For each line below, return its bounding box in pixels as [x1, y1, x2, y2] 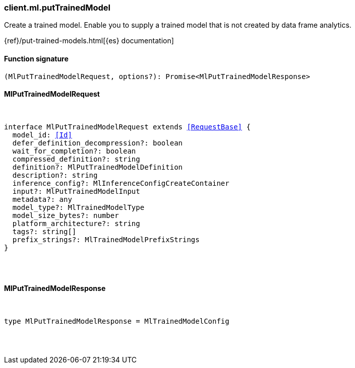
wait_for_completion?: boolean [12, 146, 136, 155]
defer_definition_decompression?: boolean [12, 138, 183, 147]
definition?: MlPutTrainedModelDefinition [12, 163, 183, 171]
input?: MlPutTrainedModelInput [12, 187, 140, 195]
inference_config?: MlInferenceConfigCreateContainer [12, 179, 229, 187]
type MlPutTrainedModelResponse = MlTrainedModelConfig [4, 317, 229, 326]
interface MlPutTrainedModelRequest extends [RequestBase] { [4, 122, 251, 131]
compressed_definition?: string [12, 155, 140, 163]
